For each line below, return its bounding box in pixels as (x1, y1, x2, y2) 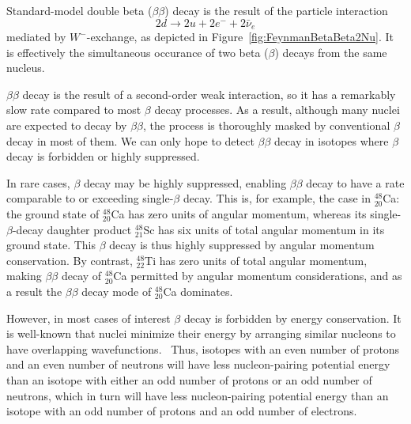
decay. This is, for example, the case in (183, 190, 371, 206)
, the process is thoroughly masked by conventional (143, 117, 390, 134)
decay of (61, 267, 102, 284)
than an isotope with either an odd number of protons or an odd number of (6, 371, 372, 388)
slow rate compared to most (6, 101, 141, 118)
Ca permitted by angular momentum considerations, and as (113, 267, 402, 284)
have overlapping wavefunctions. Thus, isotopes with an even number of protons (6, 340, 400, 357)
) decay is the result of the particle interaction (164, 2, 388, 18)
